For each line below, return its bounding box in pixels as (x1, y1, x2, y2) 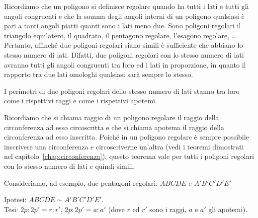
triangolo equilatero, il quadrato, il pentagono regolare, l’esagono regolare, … (4, 30, 237, 40)
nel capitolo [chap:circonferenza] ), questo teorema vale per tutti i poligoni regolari (4, 151, 254, 161)
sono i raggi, (149, 204, 187, 214)
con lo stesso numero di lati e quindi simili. (4, 160, 135, 171)
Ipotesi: (4, 194, 27, 205)
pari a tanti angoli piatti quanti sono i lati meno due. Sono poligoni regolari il (4, 20, 241, 31)
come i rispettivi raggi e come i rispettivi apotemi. (4, 95, 157, 106)
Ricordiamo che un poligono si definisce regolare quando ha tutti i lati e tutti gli (4, 1, 249, 11)
